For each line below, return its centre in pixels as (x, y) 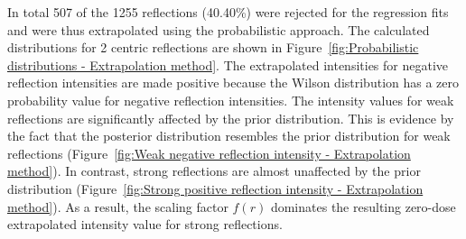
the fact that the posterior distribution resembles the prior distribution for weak (229, 136)
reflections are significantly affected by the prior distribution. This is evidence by (231, 118)
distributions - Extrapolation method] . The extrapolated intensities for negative (228, 64)
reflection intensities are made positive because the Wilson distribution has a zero (233, 83)
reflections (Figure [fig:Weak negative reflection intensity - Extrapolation (209, 153)
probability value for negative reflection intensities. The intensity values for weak (231, 100)
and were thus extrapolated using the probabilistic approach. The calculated (219, 29)
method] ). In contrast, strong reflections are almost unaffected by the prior (214, 171)
